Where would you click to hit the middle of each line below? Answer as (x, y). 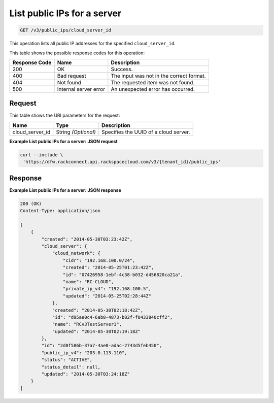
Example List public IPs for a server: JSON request (63, 141)
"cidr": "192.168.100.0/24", (99, 260)
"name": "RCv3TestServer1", (87, 324)
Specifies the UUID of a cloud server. (146, 132)
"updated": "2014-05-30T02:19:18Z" (96, 331)
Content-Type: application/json (60, 211)
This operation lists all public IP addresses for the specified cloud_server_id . (93, 44)
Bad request (72, 76)
